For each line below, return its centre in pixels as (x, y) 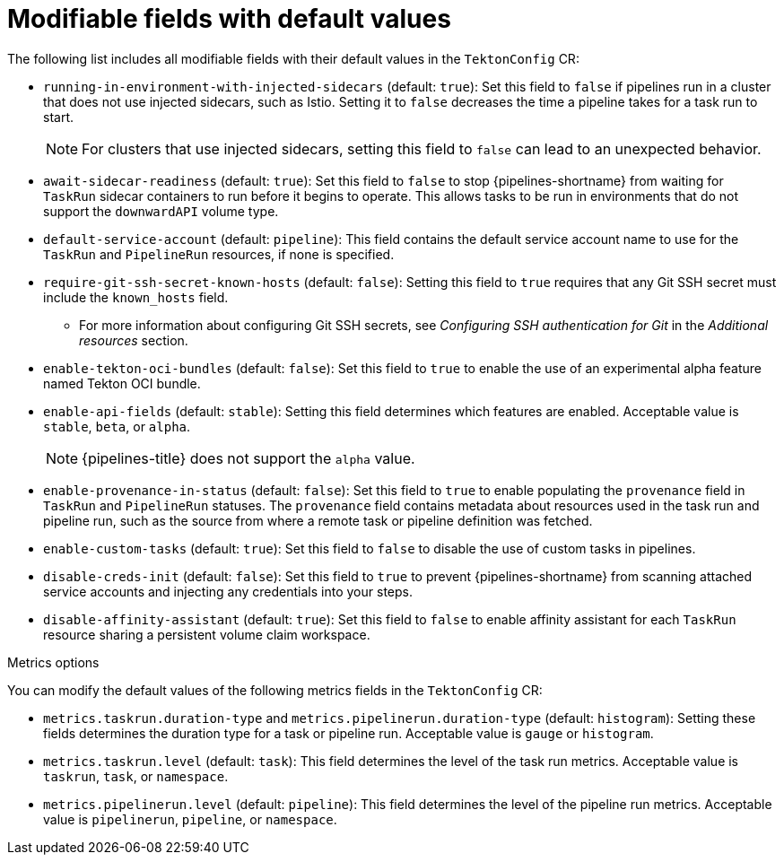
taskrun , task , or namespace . (136, 776)
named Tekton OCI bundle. (122, 383)
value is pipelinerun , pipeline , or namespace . (190, 819)
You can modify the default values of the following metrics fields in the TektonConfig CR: (275, 690)
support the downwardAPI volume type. (161, 211)
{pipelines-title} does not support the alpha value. (248, 458)
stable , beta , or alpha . (117, 426)
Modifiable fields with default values (229, 19)
